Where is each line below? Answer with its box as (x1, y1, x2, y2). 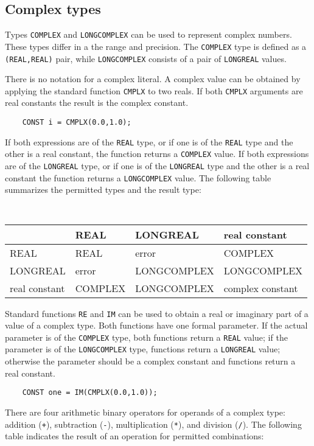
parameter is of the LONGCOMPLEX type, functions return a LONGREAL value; (5, 343, 281, 355)
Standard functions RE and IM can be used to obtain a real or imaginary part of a (5, 307, 309, 319)
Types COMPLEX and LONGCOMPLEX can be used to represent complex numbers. (5, 28, 292, 41)
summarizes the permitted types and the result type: (5, 183, 201, 196)
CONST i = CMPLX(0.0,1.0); (22, 118, 131, 127)
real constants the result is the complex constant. (5, 96, 189, 109)
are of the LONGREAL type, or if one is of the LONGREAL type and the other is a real (5, 159, 310, 172)
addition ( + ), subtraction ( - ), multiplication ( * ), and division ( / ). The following (5, 417, 302, 430)
